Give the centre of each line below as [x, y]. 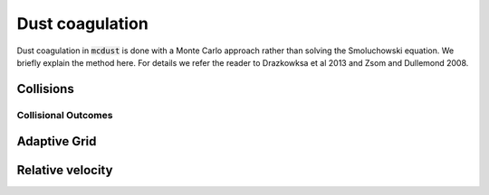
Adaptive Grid [57, 141]
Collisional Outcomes [65, 115]
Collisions [45, 89]
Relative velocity [65, 170]
